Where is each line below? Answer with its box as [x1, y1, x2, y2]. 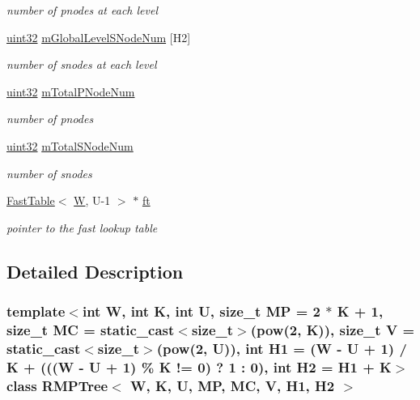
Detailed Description [6, 258, 184, 283]
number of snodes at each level [6, 56, 157, 73]
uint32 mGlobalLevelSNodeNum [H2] [6, 28, 191, 45]
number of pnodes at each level [6, 2, 158, 18]
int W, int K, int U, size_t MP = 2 [82, 301, 320, 321]
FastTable [6, 192, 55, 209]
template [6, 301, 66, 321]
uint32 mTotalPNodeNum [6, 83, 135, 100]
